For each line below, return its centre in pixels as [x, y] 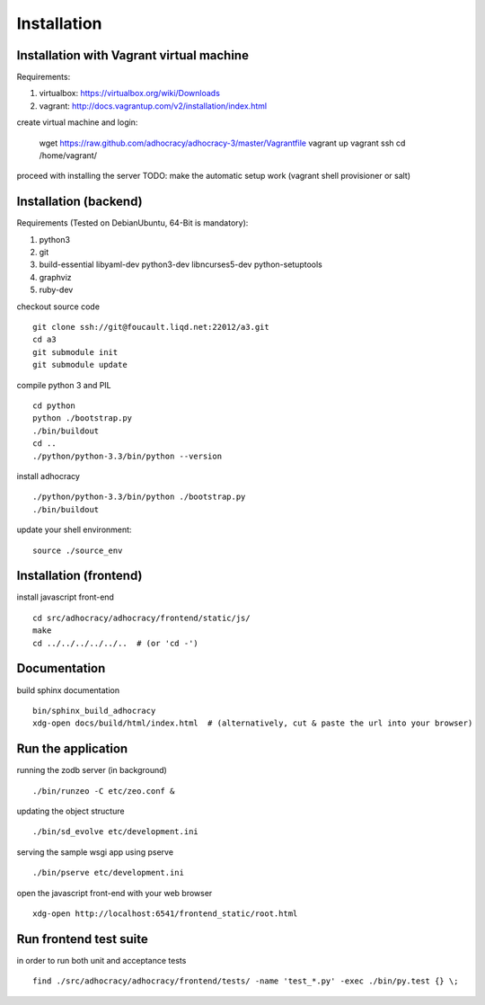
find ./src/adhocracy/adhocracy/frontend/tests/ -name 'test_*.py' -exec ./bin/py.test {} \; [246, 981]
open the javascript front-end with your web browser [115, 893]
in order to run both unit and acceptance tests [101, 960]
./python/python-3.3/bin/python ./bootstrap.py [139, 497]
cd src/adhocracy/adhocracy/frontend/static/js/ [141, 618]
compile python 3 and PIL [64, 385]
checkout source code [58, 307]
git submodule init [75, 352]
